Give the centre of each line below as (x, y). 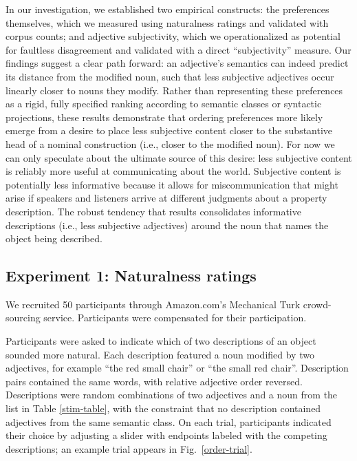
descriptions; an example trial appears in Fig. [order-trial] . (129, 448)
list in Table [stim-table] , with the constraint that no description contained (163, 408)
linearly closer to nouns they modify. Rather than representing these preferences (174, 90)
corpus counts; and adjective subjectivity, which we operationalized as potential (173, 36)
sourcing (23, 318)
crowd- (317, 304)
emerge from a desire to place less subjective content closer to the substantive (169, 130)
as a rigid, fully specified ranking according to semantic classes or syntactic (164, 104)
